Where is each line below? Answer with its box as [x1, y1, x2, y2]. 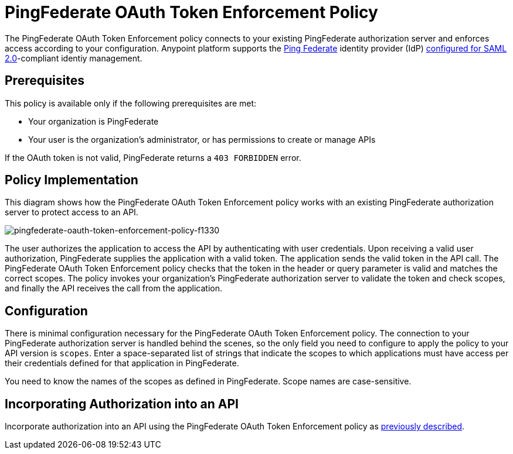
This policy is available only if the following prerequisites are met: [5, 98, 257, 108]
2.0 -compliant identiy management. [5, 53, 142, 63]
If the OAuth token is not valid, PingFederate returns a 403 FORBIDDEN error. [5, 152, 301, 163]
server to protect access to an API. [5, 207, 138, 218]
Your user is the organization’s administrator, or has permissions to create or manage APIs [28, 134, 376, 145]
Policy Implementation [5, 173, 138, 188]
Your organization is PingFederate [28, 116, 159, 126]
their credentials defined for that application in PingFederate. [5, 358, 239, 369]
